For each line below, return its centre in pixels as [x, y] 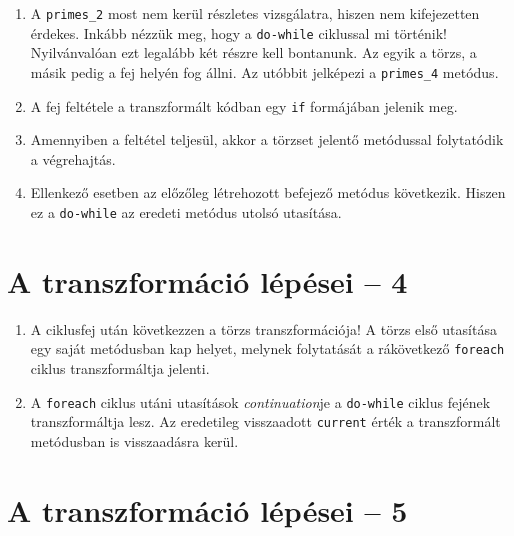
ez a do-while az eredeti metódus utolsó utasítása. [186, 212]
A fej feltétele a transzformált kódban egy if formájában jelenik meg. [244, 105]
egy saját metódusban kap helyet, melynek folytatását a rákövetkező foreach [267, 348]
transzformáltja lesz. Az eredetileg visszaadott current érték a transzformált [265, 421]
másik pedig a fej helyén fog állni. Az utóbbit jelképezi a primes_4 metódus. [264, 71]
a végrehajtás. [73, 158]
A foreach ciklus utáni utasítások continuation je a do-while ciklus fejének [260, 401]
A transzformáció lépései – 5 [207, 509]
